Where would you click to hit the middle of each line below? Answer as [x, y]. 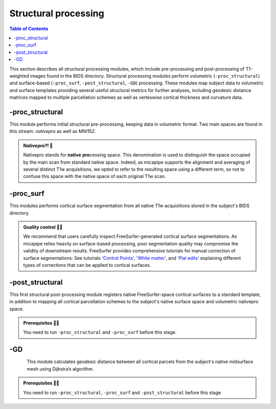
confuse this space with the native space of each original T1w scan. [95, 176]
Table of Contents [29, 29]
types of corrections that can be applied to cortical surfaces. [87, 265]
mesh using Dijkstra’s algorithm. [60, 369]
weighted [19, 76]
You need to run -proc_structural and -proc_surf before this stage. [100, 332]
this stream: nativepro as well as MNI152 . [53, 131]
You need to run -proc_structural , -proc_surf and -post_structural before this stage [122, 392]
